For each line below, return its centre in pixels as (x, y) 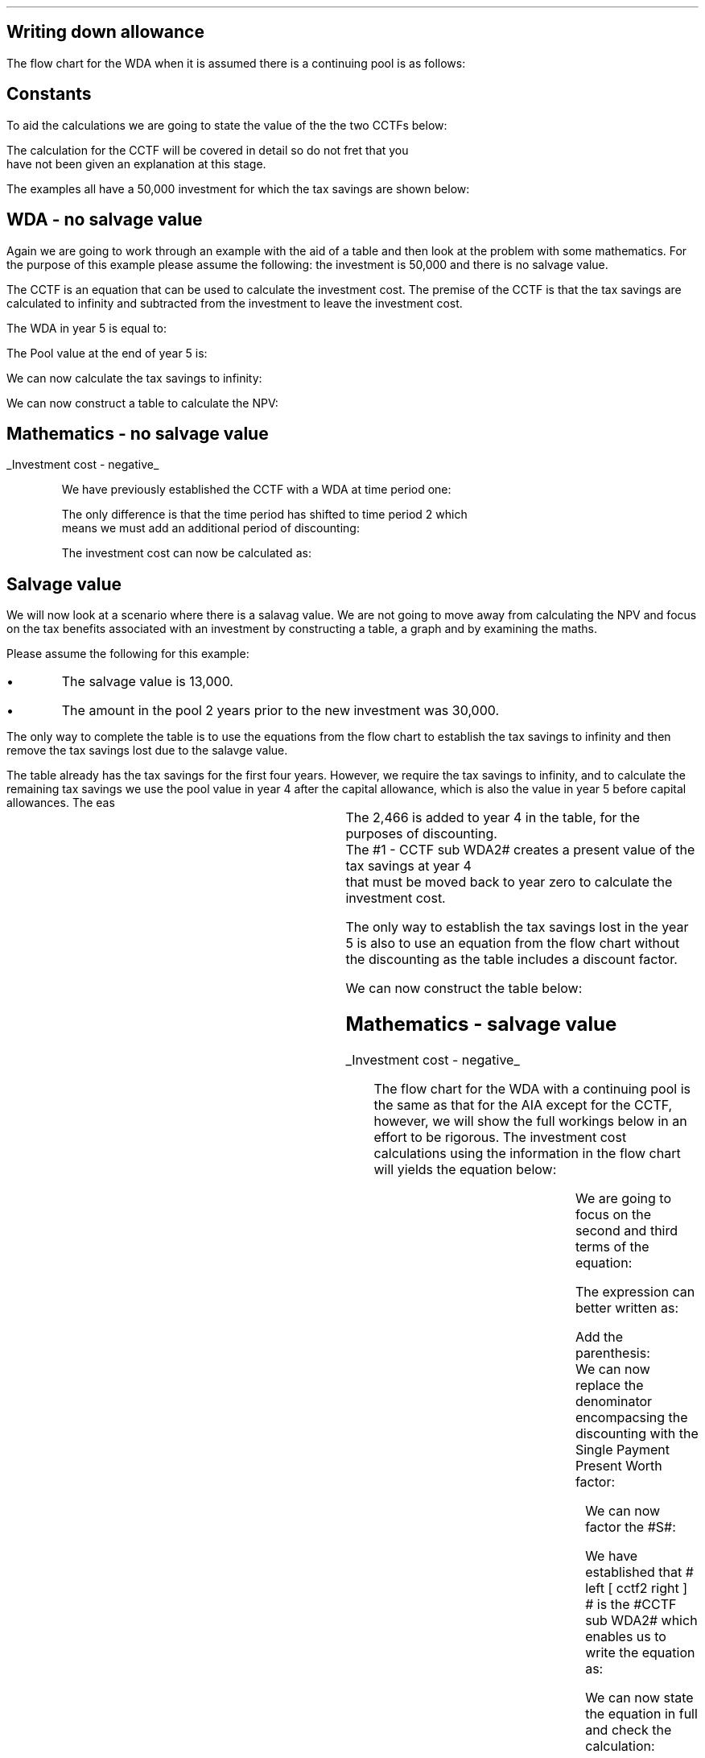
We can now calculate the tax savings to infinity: (134, 378)
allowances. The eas (61, 803)
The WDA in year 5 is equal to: (87, 328)
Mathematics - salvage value (481, 1024)
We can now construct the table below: (464, 989)
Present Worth (618, 1466)
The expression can (635, 1292)
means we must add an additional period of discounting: (210, 528)
